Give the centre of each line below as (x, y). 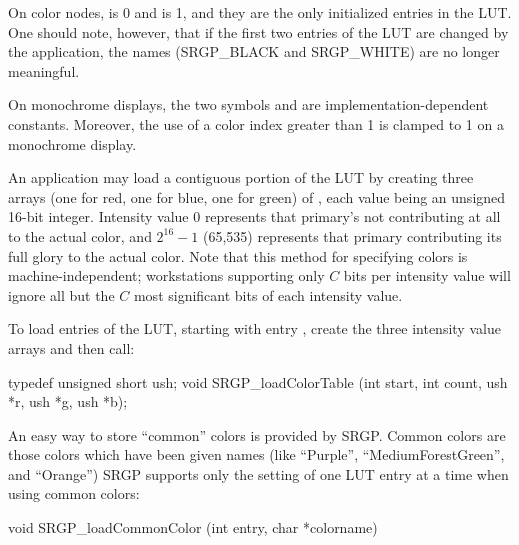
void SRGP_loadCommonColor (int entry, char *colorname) (193, 527)
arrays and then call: (71, 347)
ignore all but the (61, 294)
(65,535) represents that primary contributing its (352, 235)
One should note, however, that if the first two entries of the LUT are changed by (258, 31)
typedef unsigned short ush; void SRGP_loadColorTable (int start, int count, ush (258, 381)
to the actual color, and (80, 235)
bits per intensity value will (427, 275)
